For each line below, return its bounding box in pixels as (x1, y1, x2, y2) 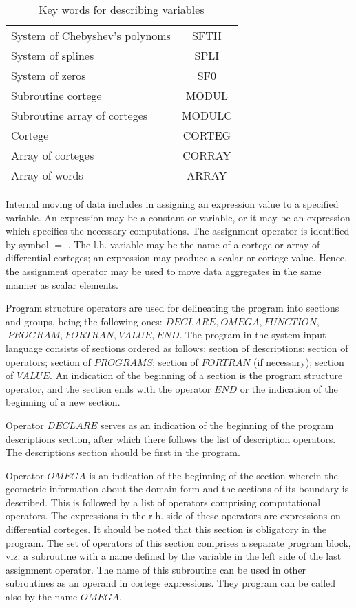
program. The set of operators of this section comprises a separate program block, (6, 535, 351, 550)
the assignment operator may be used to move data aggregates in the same (6, 263, 322, 278)
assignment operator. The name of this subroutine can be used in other (6, 562, 306, 576)
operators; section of (6, 354, 91, 369)
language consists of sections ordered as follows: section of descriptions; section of (6, 340, 348, 355)
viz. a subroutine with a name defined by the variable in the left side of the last (6, 549, 342, 563)
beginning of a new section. (6, 395, 121, 409)
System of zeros (11, 67, 86, 83)
